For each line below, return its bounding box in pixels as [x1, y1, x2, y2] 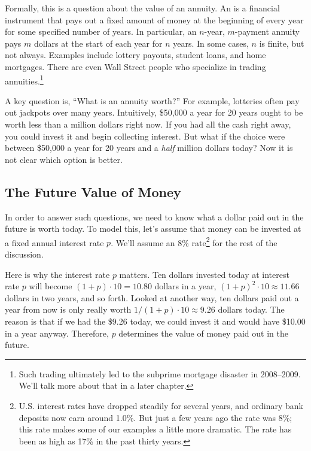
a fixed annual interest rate [5, 236, 104, 249]
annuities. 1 [5, 72, 44, 87]
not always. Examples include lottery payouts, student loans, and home [5, 49, 266, 61]
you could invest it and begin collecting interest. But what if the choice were [5, 129, 285, 142]
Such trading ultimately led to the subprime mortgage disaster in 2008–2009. [19, 367, 301, 380]
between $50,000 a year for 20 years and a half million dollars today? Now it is [5, 141, 293, 154]
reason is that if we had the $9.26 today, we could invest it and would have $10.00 [5, 314, 306, 327]
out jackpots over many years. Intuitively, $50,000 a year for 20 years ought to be [5, 106, 303, 119]
